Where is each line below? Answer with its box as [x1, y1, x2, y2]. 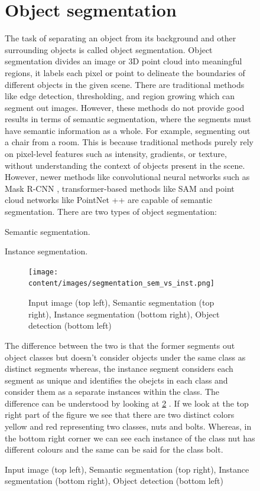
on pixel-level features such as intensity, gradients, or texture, [5, 148, 227, 160]
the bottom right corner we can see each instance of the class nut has [5, 431, 255, 444]
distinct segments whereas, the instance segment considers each [5, 362, 233, 375]
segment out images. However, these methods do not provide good [5, 101, 245, 113]
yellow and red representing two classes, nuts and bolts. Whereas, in [5, 420, 252, 433]
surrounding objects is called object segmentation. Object [5, 43, 213, 55]
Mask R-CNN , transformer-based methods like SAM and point [5, 182, 235, 194]
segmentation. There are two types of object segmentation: [5, 205, 217, 218]
